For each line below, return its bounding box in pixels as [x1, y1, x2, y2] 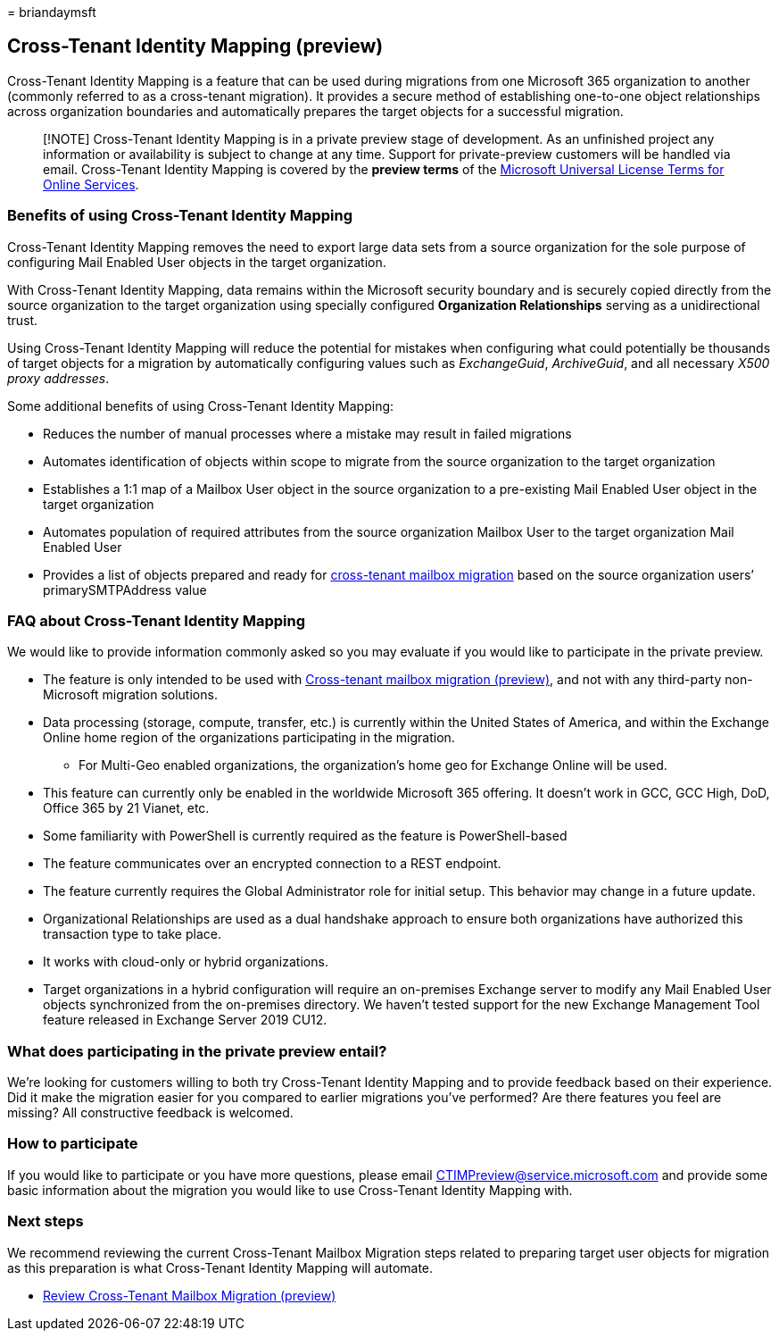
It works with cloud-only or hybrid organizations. [43, 954, 328, 970]
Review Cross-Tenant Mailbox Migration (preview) [43, 1287, 336, 1303]
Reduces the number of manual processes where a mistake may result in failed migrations [43, 425, 572, 441]
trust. [7, 312, 38, 328]
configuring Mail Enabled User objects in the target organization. [7, 254, 386, 270]
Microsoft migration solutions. [43, 687, 218, 703]
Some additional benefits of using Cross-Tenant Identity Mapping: [7, 397, 394, 414]
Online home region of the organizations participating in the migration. [43, 730, 455, 746]
